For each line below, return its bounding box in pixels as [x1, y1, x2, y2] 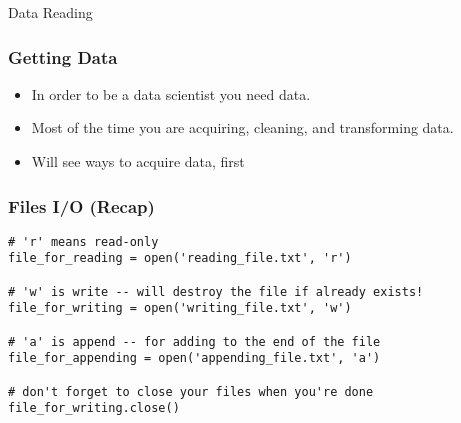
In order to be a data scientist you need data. [31, 83, 311, 104]
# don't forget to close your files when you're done [8, 384, 374, 399]
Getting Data [8, 44, 118, 69]
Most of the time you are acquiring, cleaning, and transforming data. [31, 117, 454, 138]
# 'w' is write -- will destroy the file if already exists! [8, 284, 424, 299]
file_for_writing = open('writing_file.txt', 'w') [8, 301, 352, 316]
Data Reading [8, 2, 93, 22]
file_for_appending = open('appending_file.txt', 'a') [8, 351, 381, 366]
